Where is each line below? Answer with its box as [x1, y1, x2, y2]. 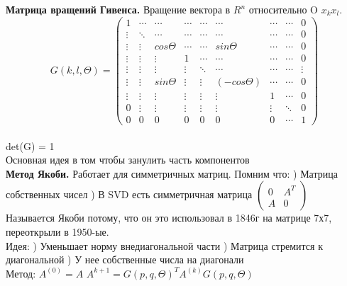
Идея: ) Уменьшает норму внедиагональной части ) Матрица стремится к [6, 238, 323, 253]
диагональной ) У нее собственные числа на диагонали [6, 252, 244, 267]
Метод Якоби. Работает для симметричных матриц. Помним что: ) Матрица [6, 166, 338, 181]
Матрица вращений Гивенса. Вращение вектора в [6, 2, 231, 16]
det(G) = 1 [6, 138, 55, 153]
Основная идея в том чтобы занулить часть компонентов [6, 152, 250, 167]
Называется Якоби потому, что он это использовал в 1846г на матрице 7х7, [6, 210, 332, 225]
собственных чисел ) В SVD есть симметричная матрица [6, 187, 253, 202]
